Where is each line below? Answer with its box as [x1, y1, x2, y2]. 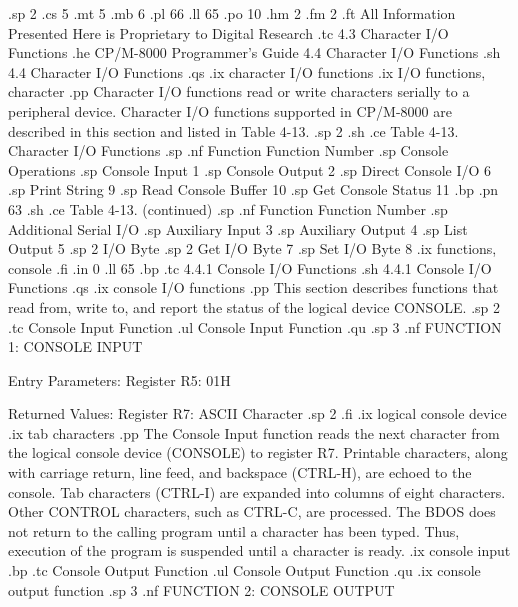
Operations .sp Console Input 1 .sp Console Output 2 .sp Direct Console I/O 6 [8, 159, 492, 180]
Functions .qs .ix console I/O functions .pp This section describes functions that [8, 277, 499, 298]
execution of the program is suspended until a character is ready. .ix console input [8, 540, 511, 561]
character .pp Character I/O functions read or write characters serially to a [8, 81, 470, 102]
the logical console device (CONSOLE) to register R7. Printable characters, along [8, 442, 508, 463]
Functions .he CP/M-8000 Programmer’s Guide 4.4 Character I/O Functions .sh [8, 42, 501, 63]
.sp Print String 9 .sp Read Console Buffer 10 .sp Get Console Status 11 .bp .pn [8, 179, 499, 200]
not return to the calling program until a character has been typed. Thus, [8, 520, 460, 541]
